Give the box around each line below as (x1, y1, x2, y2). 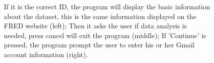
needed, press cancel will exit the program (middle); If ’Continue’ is (4, 30, 206, 40)
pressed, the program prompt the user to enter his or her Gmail (4, 40, 194, 50)
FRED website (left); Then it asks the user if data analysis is (4, 21, 187, 31)
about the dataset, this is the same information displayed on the (4, 11, 196, 21)
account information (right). (4, 49, 88, 59)
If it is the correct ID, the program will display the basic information (4, 1, 210, 11)
